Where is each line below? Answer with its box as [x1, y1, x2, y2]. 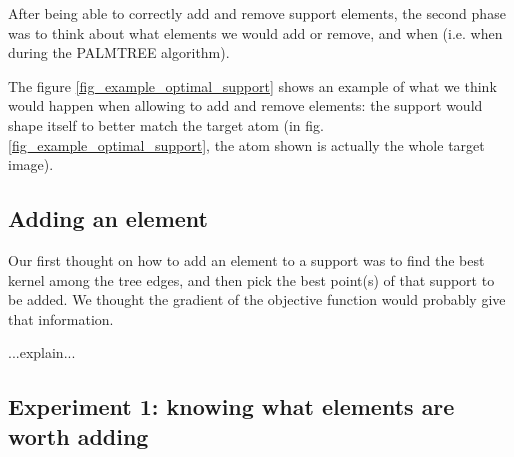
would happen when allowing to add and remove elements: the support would [8, 95, 483, 116]
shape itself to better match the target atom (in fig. [8, 114, 324, 135]
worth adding [8, 420, 149, 451]
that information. [8, 308, 114, 329]
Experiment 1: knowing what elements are [8, 391, 455, 422]
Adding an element [8, 203, 209, 234]
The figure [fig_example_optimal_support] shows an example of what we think [8, 75, 497, 96]
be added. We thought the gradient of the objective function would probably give [8, 289, 506, 310]
